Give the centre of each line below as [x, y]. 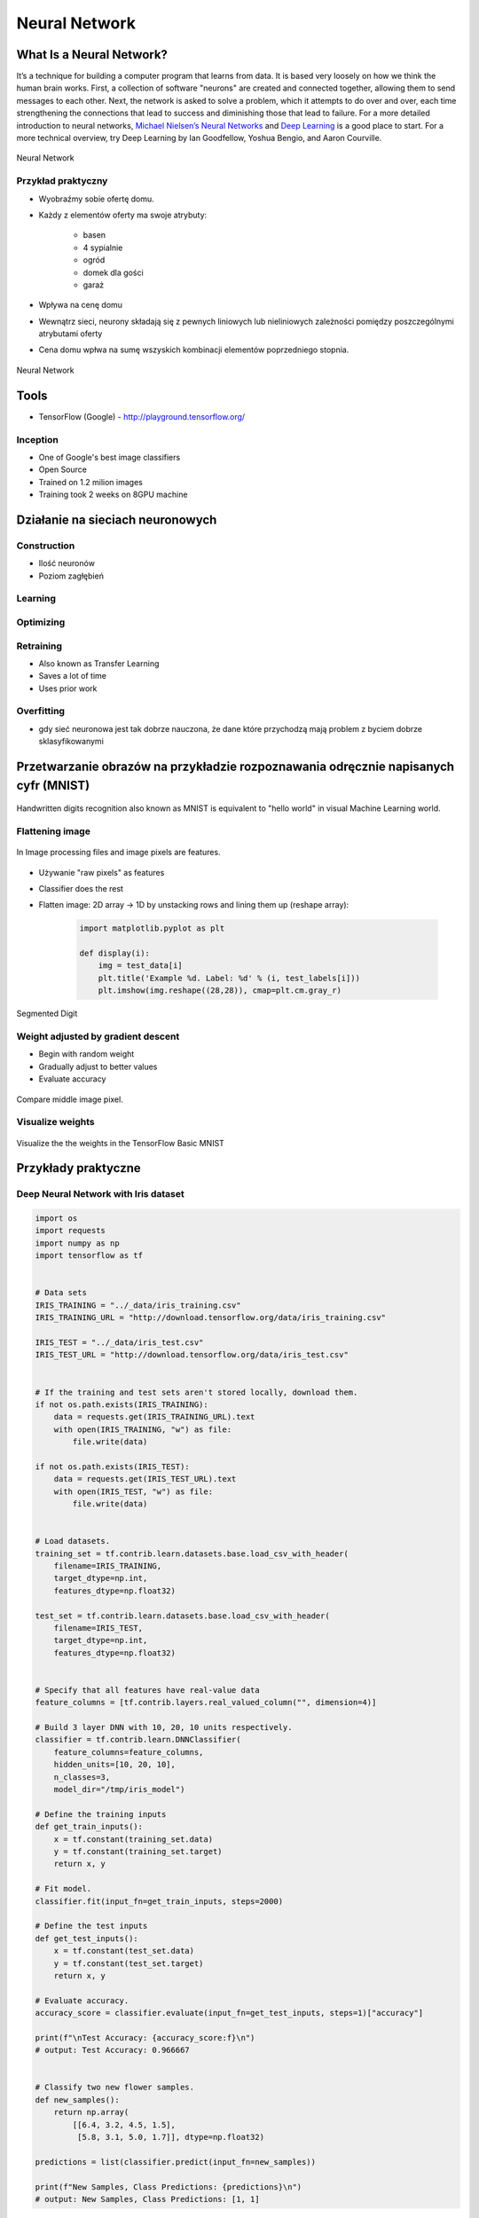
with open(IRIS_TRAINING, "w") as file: [143, 1429]
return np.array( [91, 2112]
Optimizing [41, 622]
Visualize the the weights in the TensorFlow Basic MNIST [121, 1143]
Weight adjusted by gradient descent [98, 1036]
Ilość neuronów [67, 563]
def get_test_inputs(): [87, 1938]
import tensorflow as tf [89, 1256]
